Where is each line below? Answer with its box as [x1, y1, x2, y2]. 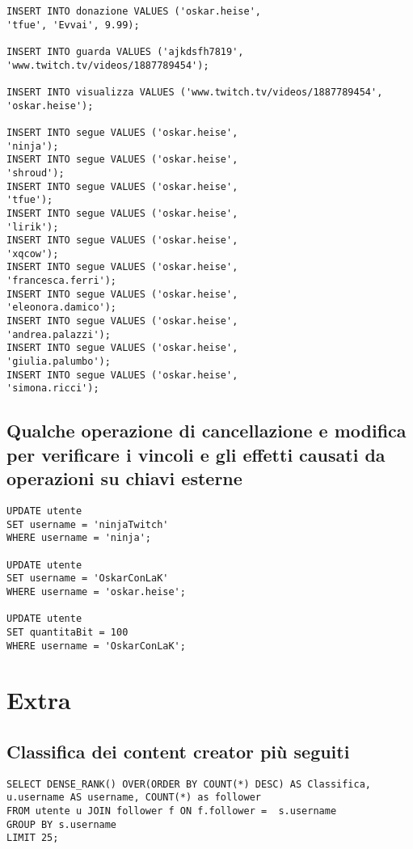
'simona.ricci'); [6, 382, 99, 395]
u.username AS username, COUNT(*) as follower [6, 792, 261, 804]
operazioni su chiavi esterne [6, 466, 242, 491]
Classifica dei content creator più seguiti [6, 739, 350, 763]
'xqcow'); [6, 247, 59, 260]
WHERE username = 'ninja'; [6, 532, 151, 544]
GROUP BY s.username [6, 818, 117, 830]
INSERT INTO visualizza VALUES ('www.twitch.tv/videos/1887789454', [6, 86, 383, 98]
